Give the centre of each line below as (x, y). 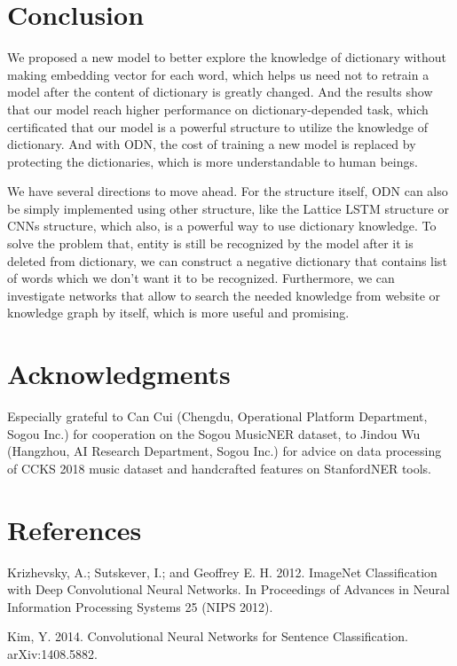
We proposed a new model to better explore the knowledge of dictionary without (227, 57)
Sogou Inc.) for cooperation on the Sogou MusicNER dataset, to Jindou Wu (214, 433)
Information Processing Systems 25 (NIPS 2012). (140, 606)
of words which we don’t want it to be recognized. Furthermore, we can (201, 278)
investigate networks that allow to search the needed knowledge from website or (224, 295)
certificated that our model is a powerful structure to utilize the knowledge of (218, 126)
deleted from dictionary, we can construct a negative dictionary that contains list (227, 260)
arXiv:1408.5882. (52, 654)
